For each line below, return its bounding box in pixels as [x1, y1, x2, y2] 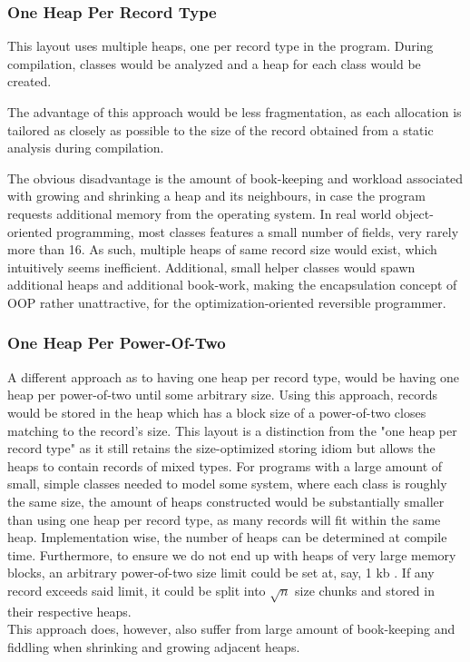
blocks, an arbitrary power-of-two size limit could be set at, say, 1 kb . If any [7, 563, 435, 582]
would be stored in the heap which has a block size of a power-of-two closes [7, 402, 426, 421]
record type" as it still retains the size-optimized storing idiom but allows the [7, 439, 436, 458]
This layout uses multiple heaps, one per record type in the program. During [7, 36, 434, 55]
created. [7, 72, 52, 91]
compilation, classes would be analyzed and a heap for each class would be [7, 54, 421, 73]
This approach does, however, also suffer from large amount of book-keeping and [7, 619, 455, 638]
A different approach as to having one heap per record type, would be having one [7, 367, 460, 386]
